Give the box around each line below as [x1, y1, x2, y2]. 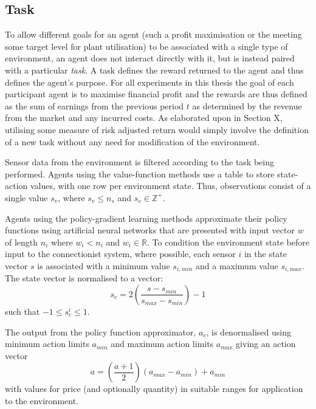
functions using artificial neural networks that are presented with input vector [5, 224, 295, 236]
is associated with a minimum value [37, 259, 170, 272]
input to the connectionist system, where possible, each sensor [5, 247, 236, 260]
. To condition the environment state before [147, 235, 309, 248]
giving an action [236, 337, 296, 350]
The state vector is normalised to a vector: [5, 272, 163, 284]
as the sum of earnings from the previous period [5, 99, 184, 112]
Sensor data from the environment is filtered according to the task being [5, 156, 274, 168]
